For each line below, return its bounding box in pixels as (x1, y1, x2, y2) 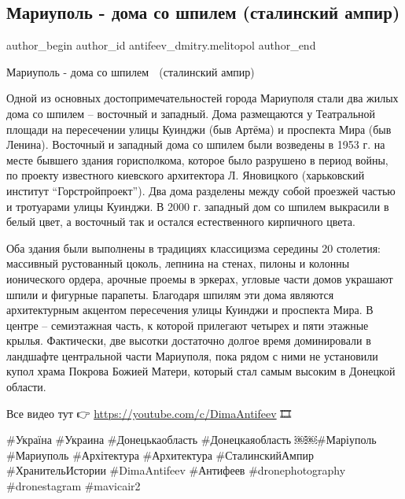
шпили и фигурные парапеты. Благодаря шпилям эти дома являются (6, 286, 334, 302)
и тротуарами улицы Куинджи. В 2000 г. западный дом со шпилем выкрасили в (6, 198, 389, 214)
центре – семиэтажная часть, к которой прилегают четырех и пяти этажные (6, 316, 369, 333)
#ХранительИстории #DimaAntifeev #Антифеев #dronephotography (6, 462, 346, 479)
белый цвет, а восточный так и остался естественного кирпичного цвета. (6, 213, 355, 230)
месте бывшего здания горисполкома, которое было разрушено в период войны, (6, 151, 388, 168)
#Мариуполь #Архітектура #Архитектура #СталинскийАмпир (6, 446, 314, 463)
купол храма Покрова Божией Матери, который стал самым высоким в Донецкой (6, 363, 396, 379)
